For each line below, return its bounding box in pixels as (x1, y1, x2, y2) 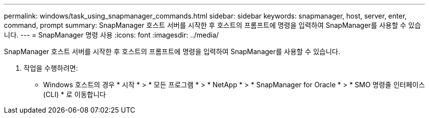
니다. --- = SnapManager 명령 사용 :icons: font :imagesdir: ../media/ (4, 31, 219, 39)
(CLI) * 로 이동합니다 (43, 90, 106, 98)
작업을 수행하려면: (24, 64, 78, 72)
